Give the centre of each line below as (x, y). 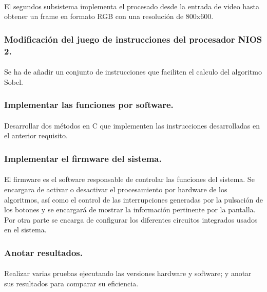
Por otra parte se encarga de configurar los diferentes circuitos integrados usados (131, 219)
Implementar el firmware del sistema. (83, 158)
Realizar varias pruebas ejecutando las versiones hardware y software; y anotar (128, 273)
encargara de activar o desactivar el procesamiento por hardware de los (116, 189)
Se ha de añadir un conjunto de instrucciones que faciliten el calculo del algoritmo (133, 72)
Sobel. (14, 81)
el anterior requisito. (36, 135)
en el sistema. (25, 230)
